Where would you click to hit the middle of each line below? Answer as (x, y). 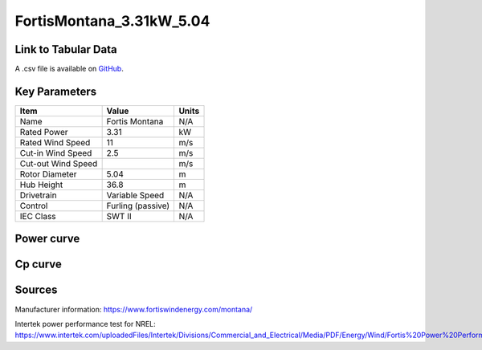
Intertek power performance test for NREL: (85, 324)
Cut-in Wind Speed (56, 153)
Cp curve (38, 265)
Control (34, 206)
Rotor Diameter (48, 174)
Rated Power (44, 132)
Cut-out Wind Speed (59, 163)
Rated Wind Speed (55, 142)
